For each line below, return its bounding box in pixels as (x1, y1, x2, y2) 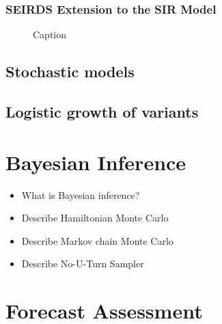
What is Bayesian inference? (21, 187, 140, 202)
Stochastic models (5, 61, 135, 82)
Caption (33, 27, 67, 42)
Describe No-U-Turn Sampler (21, 256, 144, 271)
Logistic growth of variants (5, 100, 199, 122)
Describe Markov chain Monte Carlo (21, 233, 174, 247)
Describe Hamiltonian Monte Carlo (21, 211, 169, 225)
